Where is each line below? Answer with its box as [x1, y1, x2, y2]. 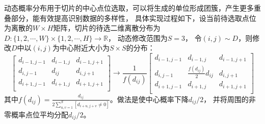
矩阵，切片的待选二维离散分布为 [53, 22, 161, 33]
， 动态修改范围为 [108, 32, 168, 43]
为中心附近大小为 [52, 42, 110, 53]
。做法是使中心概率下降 [110, 93, 189, 104]
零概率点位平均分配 [4, 109, 68, 119]
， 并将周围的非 [203, 93, 256, 104]
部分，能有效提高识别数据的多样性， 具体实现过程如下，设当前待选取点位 [11, 12, 256, 23]
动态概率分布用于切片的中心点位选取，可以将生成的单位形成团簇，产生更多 [4, 3, 254, 13]
